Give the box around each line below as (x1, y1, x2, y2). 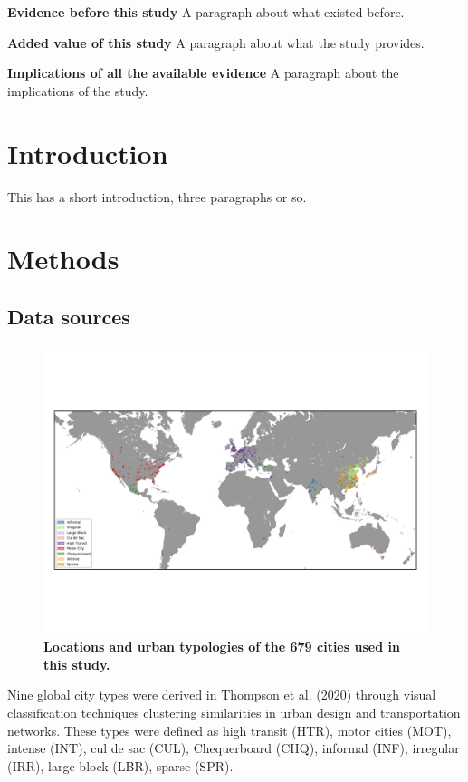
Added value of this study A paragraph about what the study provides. (7, 33, 425, 52)
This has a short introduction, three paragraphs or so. (7, 187, 307, 206)
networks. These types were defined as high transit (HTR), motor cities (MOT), (7, 720, 452, 739)
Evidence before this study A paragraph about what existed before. (7, 3, 405, 21)
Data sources (7, 302, 130, 330)
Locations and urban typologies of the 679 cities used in (43, 637, 400, 656)
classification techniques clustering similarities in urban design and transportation (7, 703, 461, 722)
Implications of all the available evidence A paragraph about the (7, 63, 399, 82)
